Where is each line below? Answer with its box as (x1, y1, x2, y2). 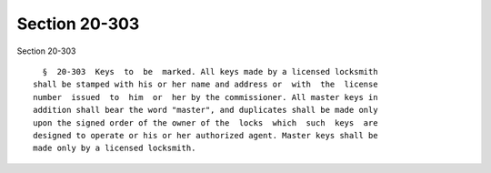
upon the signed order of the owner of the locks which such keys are (33, 117, 378, 127)
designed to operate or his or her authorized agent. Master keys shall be (33, 130, 378, 140)
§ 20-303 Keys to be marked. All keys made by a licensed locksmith (42, 66, 378, 76)
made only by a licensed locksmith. (33, 143, 196, 154)
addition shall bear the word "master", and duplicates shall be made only (33, 105, 378, 116)
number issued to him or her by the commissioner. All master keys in (33, 92, 378, 102)
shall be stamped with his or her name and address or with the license (33, 79, 378, 90)
